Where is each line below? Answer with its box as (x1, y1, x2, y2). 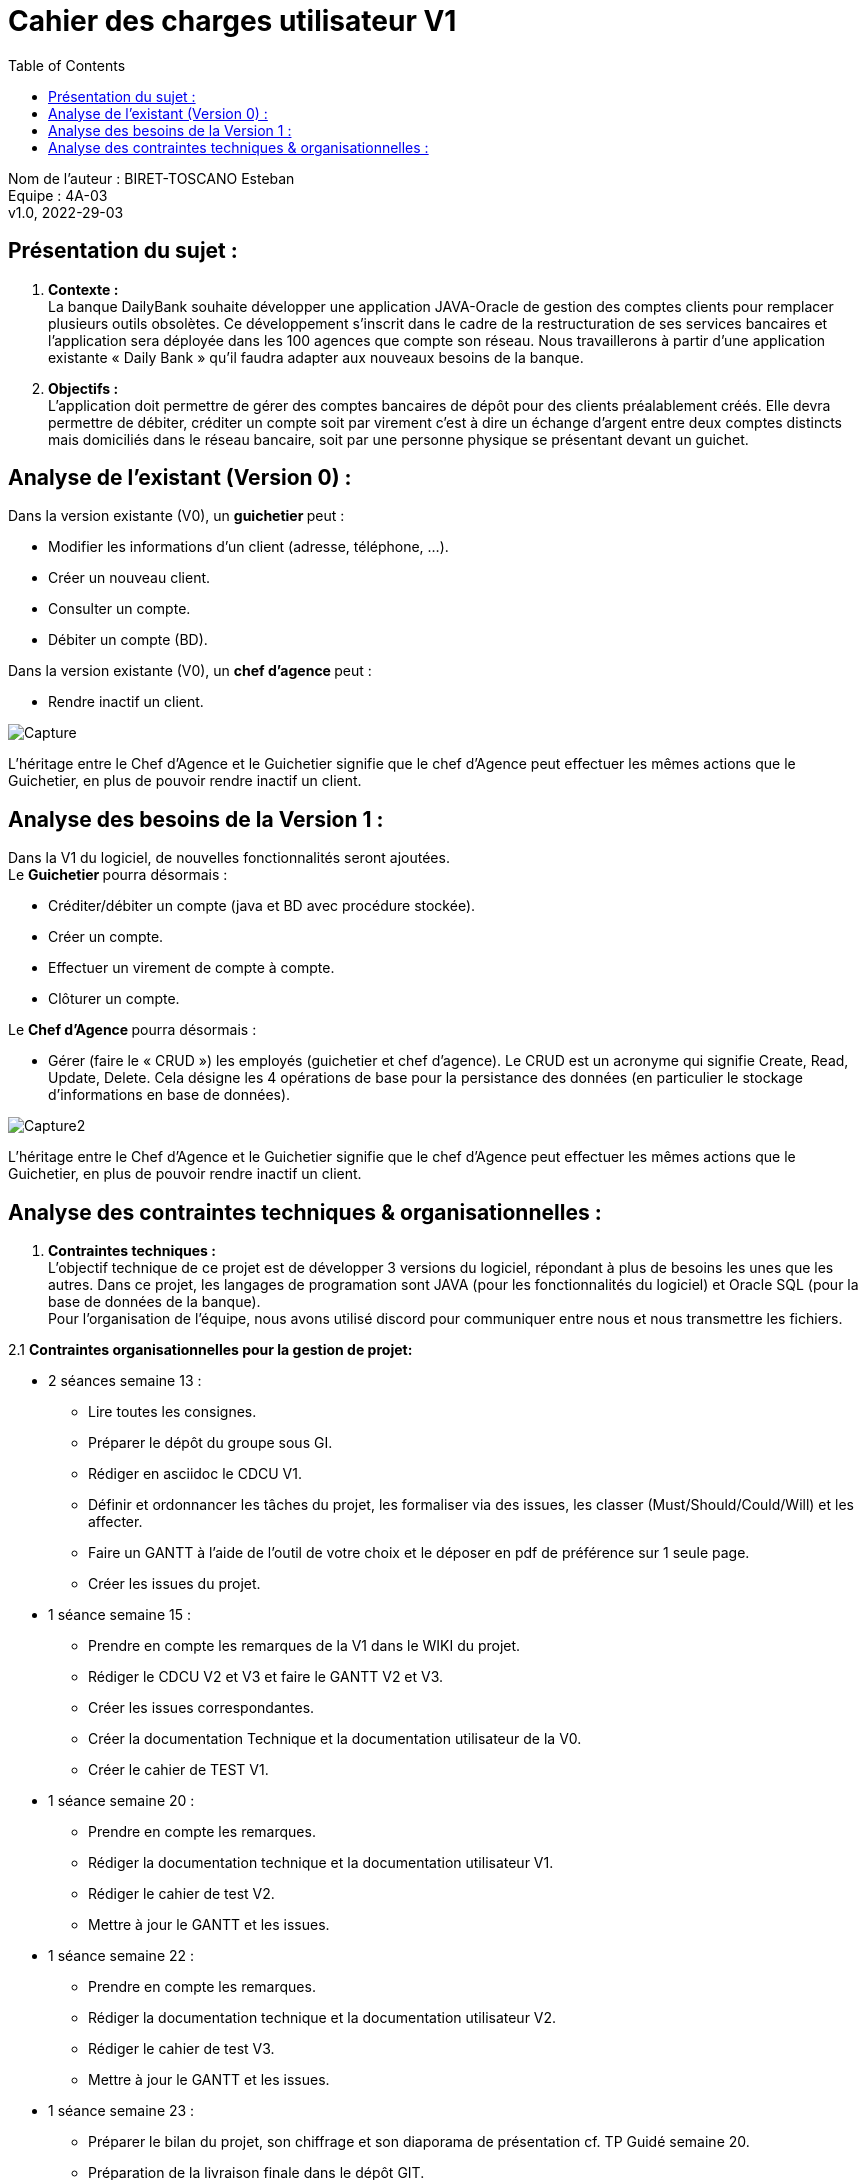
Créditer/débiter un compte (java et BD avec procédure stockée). (48, 897, 476, 915)
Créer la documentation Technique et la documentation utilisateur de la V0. (88, 1730, 582, 1748)
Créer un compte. (48, 928, 164, 946)
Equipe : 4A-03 (8, 186, 108, 204)
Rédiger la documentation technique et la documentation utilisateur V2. (88, 2009, 557, 2027)
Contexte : (48, 280, 119, 298)
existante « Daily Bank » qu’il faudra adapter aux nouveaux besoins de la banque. (48, 348, 584, 366)
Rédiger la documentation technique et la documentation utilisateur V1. (88, 1854, 554, 1872)
